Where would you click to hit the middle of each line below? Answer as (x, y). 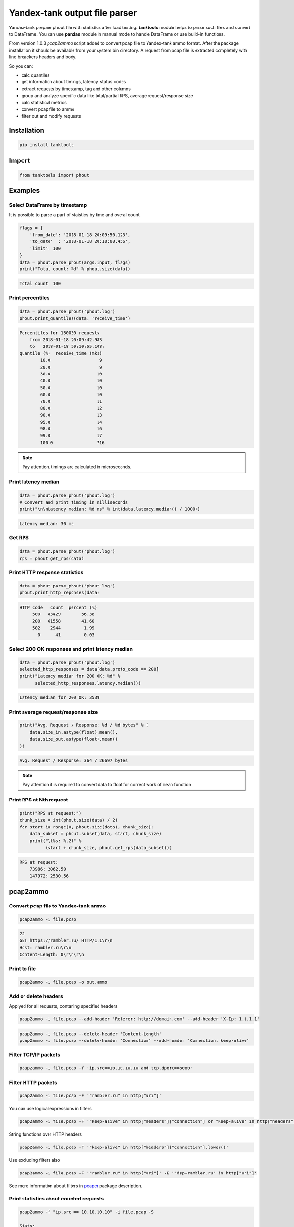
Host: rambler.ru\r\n (45, 947)
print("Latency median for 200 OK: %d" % (70, 676)
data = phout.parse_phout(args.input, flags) (75, 262)
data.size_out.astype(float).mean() (73, 739)
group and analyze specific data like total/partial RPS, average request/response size (107, 96)
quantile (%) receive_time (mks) (61, 353)
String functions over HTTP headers (46, 1134)
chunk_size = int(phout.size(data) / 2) (68, 820)
